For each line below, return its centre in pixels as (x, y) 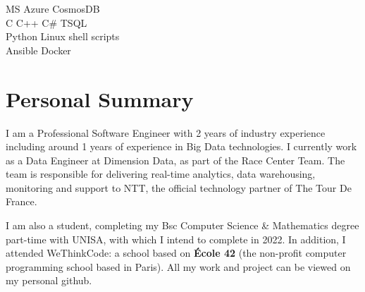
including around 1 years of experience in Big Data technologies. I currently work (181, 146)
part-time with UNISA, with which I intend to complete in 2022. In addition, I (176, 239)
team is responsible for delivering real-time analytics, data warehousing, (161, 174)
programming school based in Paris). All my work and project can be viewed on (178, 266)
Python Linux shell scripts (63, 36)
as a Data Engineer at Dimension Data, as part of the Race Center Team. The (175, 160)
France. (21, 201)
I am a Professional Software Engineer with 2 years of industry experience (166, 132)
